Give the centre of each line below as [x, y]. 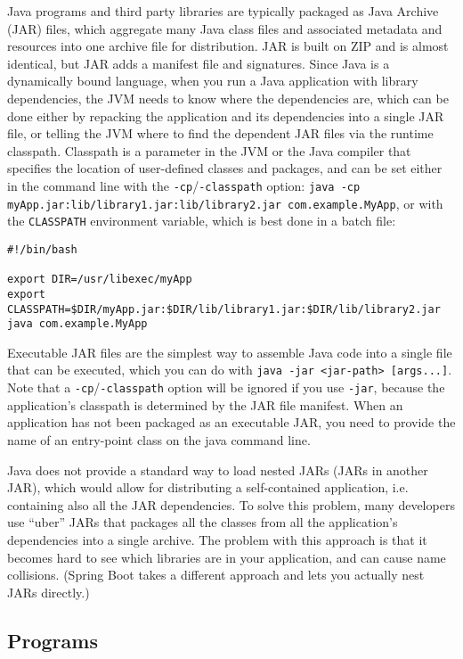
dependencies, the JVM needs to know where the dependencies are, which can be [228, 98]
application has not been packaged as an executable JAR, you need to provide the [231, 422]
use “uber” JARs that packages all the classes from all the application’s [203, 522]
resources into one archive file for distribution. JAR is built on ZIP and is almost [228, 46]
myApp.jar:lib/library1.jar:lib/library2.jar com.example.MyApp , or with [225, 203]
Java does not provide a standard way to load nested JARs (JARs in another [218, 470]
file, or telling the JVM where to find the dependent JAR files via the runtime [220, 133]
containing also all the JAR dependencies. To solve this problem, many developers [231, 504]
